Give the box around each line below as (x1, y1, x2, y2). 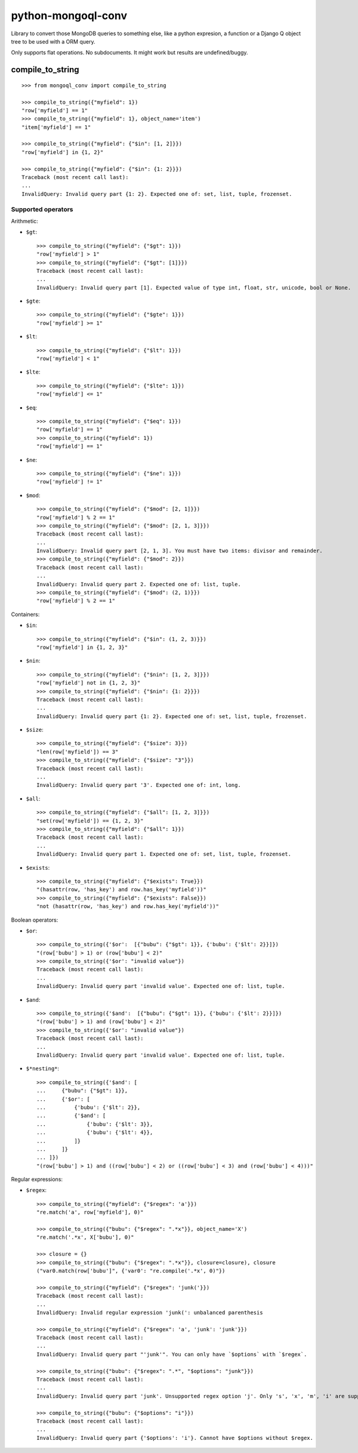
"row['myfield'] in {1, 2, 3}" (36, 644, 128, 651)
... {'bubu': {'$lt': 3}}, (36, 1120, 153, 1128)
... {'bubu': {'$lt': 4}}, (36, 1129, 153, 1136)
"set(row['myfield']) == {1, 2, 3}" (36, 817, 144, 824)
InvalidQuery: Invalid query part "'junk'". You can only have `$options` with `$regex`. (36, 1351, 307, 1357)
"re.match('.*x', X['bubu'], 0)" (36, 1234, 134, 1241)
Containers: (11, 611, 40, 618)
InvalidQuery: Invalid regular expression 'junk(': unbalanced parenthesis (36, 1309, 263, 1316)
